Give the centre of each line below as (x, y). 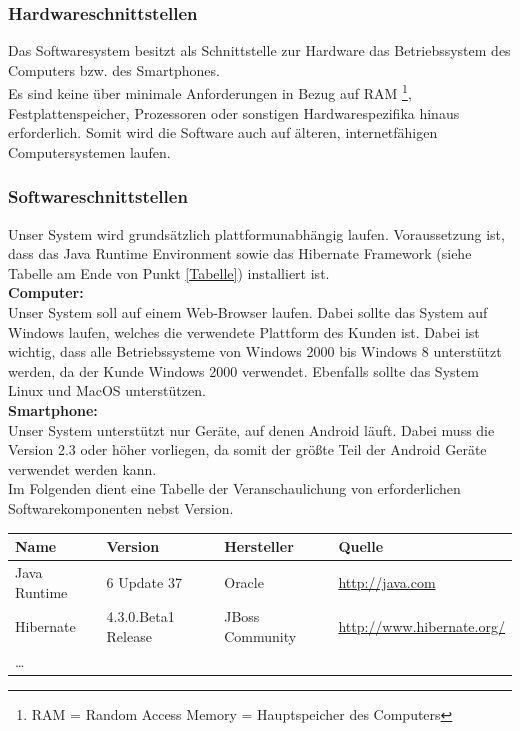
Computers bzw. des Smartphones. (114, 69)
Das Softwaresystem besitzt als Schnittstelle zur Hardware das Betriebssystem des (259, 50)
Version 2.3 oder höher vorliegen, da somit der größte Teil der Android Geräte (247, 449)
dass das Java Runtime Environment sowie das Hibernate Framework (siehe (240, 253)
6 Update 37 (144, 581)
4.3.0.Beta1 (140, 616)
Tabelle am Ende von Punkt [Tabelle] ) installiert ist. (169, 272)
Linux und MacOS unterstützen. (107, 390)
